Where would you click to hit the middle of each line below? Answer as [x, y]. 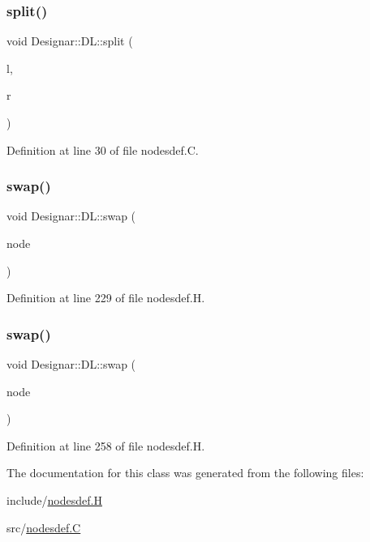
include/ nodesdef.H [54, 499]
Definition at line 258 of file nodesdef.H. [106, 445]
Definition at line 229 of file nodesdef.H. [106, 298]
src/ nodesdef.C [44, 527]
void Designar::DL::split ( [70, 41]
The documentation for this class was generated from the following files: [185, 473]
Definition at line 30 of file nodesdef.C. [103, 149]
